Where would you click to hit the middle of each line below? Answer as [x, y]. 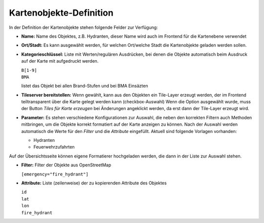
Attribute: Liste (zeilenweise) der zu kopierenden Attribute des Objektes [94, 183]
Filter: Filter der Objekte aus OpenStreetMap [66, 165]
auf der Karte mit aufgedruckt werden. [60, 61]
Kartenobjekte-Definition [61, 13]
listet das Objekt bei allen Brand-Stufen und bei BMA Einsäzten [85, 86]
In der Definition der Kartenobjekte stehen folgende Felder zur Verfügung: [84, 27]
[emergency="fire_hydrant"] [55, 174]
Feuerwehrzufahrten [54, 147]
